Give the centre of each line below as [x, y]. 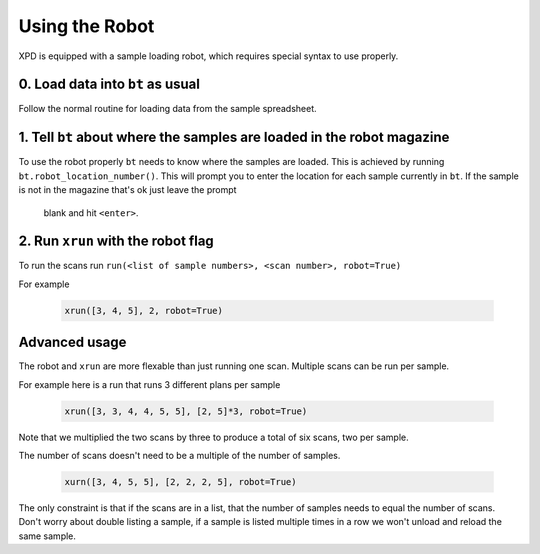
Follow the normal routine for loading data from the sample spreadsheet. [167, 109]
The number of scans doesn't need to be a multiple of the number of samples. [179, 456]
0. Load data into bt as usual [109, 84]
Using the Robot [86, 26]
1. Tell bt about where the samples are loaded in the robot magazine [234, 137]
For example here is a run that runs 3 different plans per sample [149, 384]
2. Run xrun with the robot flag [116, 241]
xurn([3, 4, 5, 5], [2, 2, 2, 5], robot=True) [180, 482]
